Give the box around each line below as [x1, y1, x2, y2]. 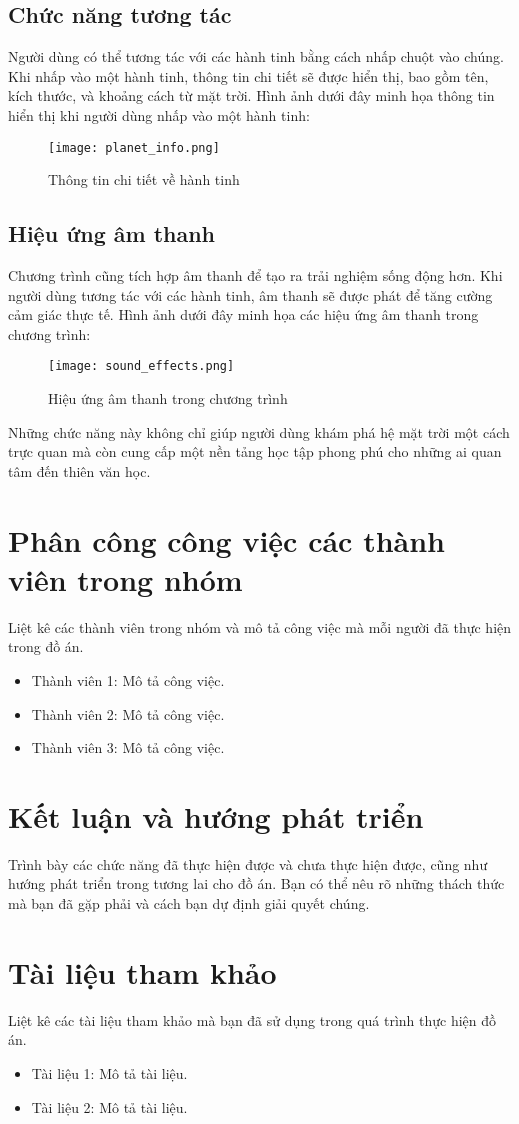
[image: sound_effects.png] [48, 359, 235, 374]
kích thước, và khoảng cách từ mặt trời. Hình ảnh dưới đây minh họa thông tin [8, 85, 495, 106]
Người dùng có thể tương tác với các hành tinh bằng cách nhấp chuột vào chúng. [8, 46, 504, 67]
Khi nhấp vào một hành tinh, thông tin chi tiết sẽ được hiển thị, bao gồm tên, [8, 65, 489, 86]
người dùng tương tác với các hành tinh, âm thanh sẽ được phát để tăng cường [8, 284, 493, 305]
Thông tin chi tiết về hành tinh [48, 169, 240, 190]
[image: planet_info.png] [48, 140, 220, 155]
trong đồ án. [8, 636, 84, 657]
